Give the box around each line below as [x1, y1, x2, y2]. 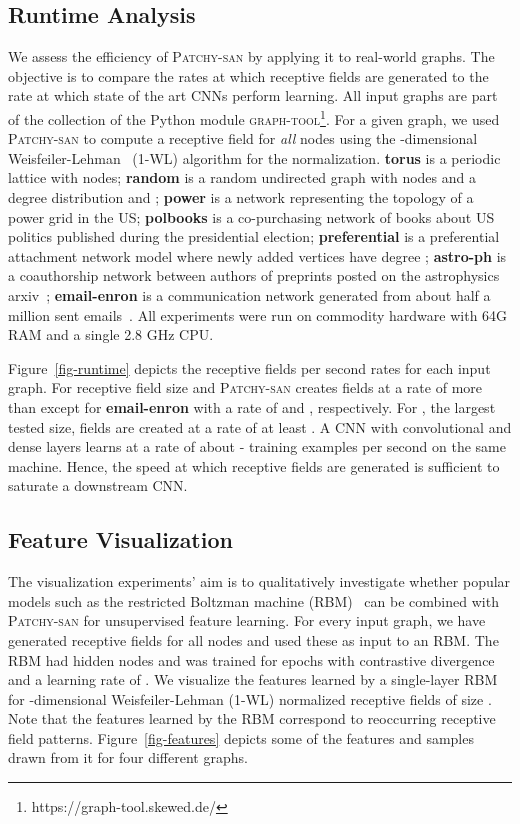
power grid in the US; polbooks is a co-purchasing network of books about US [8, 206, 495, 227]
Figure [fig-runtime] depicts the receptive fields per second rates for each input [8, 357, 491, 378]
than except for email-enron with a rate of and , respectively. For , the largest [8, 396, 496, 417]
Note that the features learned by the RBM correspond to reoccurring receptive [8, 708, 496, 729]
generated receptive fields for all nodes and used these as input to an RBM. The [8, 629, 499, 650]
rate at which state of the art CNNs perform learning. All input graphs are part [8, 85, 498, 106]
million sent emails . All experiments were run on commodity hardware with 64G [8, 304, 508, 325]
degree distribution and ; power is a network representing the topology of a [8, 187, 474, 208]
